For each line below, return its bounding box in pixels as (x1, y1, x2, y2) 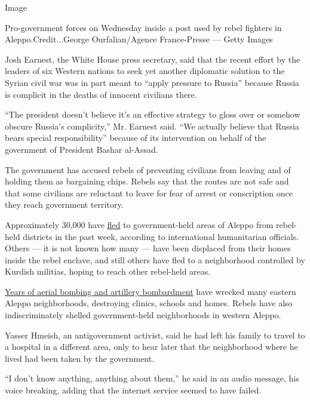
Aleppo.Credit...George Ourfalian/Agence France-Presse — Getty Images (5, 33, 273, 45)
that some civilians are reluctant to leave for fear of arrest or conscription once (5, 186, 293, 199)
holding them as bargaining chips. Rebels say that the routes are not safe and (5, 175, 289, 187)
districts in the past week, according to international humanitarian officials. (23, 230, 299, 242)
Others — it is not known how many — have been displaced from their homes (5, 242, 291, 254)
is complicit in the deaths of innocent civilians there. (5, 88, 197, 100)
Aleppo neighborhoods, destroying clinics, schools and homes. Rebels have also (5, 297, 293, 309)
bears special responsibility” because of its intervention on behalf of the (5, 131, 266, 144)
